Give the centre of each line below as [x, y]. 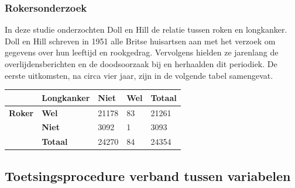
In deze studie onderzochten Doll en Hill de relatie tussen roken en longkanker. [146, 29]
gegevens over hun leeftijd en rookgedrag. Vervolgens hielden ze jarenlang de [142, 52]
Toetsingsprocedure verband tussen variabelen [148, 175]
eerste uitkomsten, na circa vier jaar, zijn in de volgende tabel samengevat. [139, 75]
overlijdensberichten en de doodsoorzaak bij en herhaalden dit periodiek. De [141, 64]
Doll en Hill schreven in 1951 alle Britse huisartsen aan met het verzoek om [140, 41]
